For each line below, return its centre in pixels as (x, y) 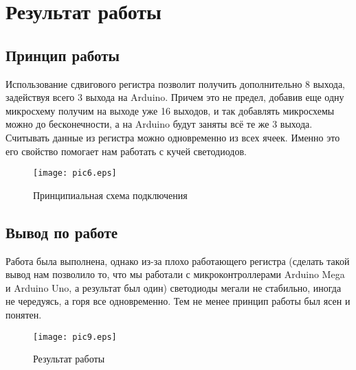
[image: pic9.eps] (75, 337)
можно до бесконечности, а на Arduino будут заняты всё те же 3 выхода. (159, 124)
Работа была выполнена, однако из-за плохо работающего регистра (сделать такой (178, 261)
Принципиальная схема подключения (110, 195)
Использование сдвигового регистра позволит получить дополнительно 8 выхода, (176, 83)
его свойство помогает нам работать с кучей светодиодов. (126, 151)
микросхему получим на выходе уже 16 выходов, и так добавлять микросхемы (170, 110)
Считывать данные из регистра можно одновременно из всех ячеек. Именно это (173, 137)
